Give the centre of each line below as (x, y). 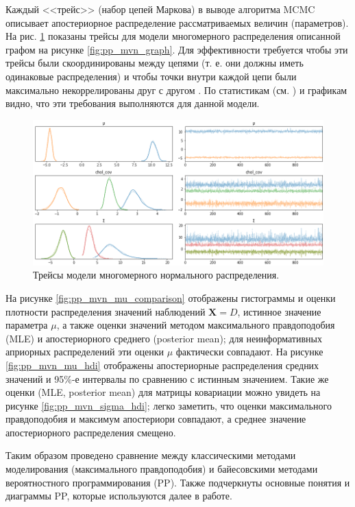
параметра (27, 325)
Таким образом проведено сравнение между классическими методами (151, 455)
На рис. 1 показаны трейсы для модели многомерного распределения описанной (173, 36)
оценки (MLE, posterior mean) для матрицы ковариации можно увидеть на (163, 392)
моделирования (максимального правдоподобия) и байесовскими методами (162, 469)
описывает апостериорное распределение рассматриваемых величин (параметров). (177, 22)
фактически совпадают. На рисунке (249, 352)
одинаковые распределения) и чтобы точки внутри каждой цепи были (151, 76)
